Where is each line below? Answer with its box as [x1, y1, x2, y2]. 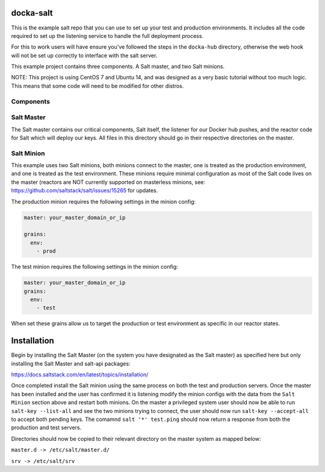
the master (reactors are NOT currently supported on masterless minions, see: [11, 178, 206, 186]
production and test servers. [11, 424, 82, 431]
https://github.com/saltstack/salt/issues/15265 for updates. [11, 187, 158, 194]
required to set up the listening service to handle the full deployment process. [11, 32, 204, 39]
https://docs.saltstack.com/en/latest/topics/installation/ [11, 371, 149, 378]
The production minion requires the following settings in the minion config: [11, 198, 196, 205]
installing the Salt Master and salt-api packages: [11, 360, 131, 367]
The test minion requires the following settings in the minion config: [11, 263, 179, 271]
